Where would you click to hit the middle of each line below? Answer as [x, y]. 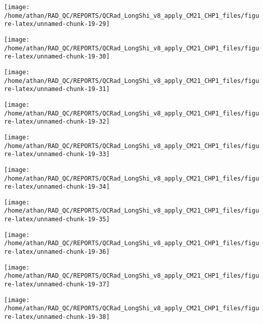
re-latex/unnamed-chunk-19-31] [57, 89]
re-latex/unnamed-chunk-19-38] [57, 317]
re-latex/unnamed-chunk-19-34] [57, 187]
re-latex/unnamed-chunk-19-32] [57, 122]
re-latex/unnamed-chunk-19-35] [57, 219]
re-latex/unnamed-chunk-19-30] [57, 57]
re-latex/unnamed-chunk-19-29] [57, 24]
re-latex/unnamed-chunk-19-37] [57, 285]
